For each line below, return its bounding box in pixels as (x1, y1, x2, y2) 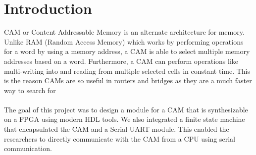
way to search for (4, 85, 56, 95)
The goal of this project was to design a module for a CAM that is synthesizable (4, 104, 248, 114)
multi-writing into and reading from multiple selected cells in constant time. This (4, 65, 251, 76)
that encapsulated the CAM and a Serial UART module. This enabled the (4, 124, 229, 134)
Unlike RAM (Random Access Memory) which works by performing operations (4, 36, 244, 47)
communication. (4, 143, 52, 154)
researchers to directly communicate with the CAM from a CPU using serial (4, 133, 235, 144)
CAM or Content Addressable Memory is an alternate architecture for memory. (4, 27, 245, 37)
